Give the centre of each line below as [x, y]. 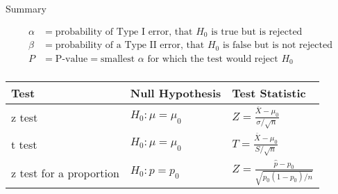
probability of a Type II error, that [130, 46]
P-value [71, 59]
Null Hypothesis [176, 93]
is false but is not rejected [277, 46]
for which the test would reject [213, 59]
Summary [26, 8]
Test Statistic [269, 93]
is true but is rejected [257, 32]
